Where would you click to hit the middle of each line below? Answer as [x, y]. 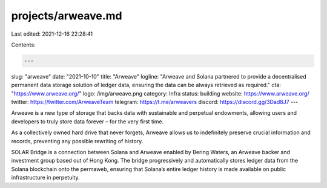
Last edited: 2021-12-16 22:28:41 [52, 34]
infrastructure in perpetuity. [45, 178]
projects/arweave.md [67, 16]
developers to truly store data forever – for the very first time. [88, 122]
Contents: [23, 45]
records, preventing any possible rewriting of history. [77, 141]
